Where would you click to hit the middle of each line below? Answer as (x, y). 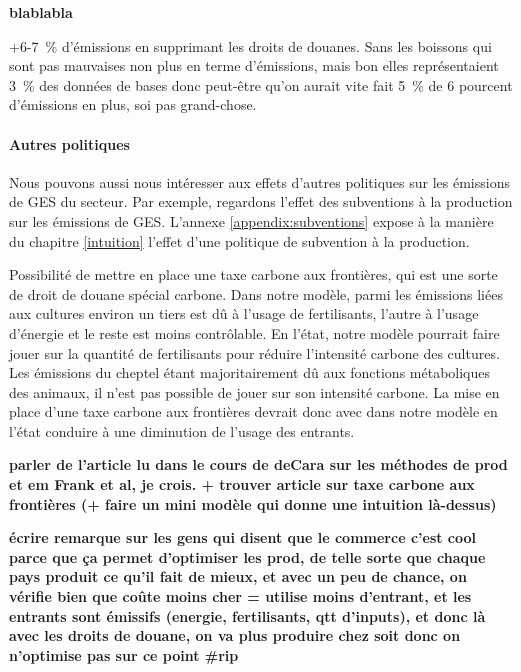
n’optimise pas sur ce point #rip (124, 654)
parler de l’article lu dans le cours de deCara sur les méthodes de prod (258, 464)
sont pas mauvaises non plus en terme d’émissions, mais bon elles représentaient (254, 65)
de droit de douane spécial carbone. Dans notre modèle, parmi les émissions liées (256, 293)
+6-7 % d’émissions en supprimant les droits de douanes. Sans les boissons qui (250, 45)
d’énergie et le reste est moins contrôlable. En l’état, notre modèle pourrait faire (254, 332)
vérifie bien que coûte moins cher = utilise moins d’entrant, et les (240, 596)
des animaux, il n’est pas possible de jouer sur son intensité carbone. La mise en (254, 391)
